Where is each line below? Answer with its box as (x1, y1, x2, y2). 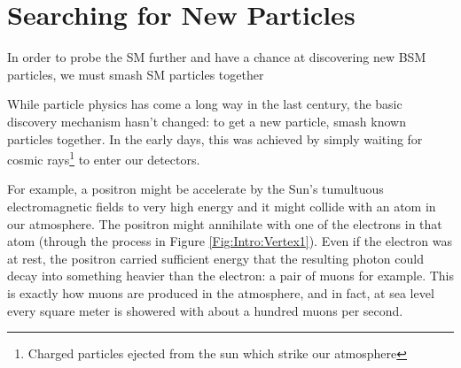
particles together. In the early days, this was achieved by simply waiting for (7, 129, 423, 148)
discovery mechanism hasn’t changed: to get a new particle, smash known (7, 111, 406, 130)
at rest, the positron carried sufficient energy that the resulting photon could (7, 249, 424, 267)
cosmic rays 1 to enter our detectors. (7, 148, 200, 168)
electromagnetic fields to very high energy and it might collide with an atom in (7, 196, 436, 215)
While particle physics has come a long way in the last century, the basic (7, 95, 402, 113)
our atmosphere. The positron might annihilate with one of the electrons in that (7, 214, 442, 233)
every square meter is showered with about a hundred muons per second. (7, 301, 403, 319)
